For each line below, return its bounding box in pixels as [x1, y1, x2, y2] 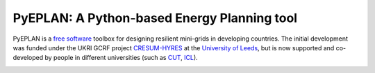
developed [12, 54, 44, 62]
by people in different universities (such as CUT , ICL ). [44, 54, 198, 62]
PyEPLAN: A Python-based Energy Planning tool [12, 10, 298, 25]
